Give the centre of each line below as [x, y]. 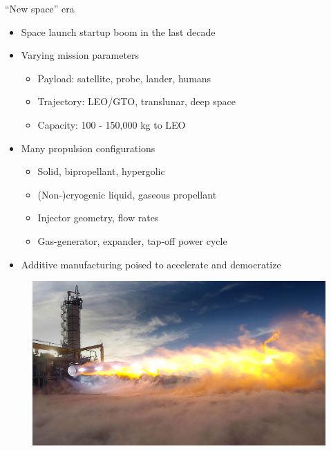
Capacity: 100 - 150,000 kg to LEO [112, 124]
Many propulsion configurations [88, 148]
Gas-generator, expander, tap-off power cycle [132, 240]
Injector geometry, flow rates [98, 218]
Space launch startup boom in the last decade [118, 31]
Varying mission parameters [80, 55]
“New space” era [40, 8]
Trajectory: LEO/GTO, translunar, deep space [136, 101]
